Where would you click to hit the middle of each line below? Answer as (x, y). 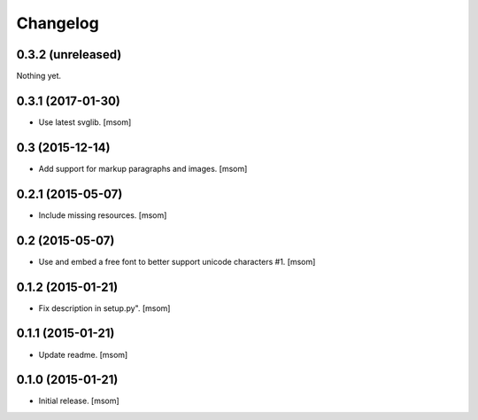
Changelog (58, 23)
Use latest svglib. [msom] (85, 122)
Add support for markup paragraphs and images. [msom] (143, 168)
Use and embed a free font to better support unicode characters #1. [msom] (177, 261)
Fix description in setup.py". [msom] (104, 308)
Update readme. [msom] (83, 354)
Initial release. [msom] (79, 401)
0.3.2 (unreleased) (69, 54)
